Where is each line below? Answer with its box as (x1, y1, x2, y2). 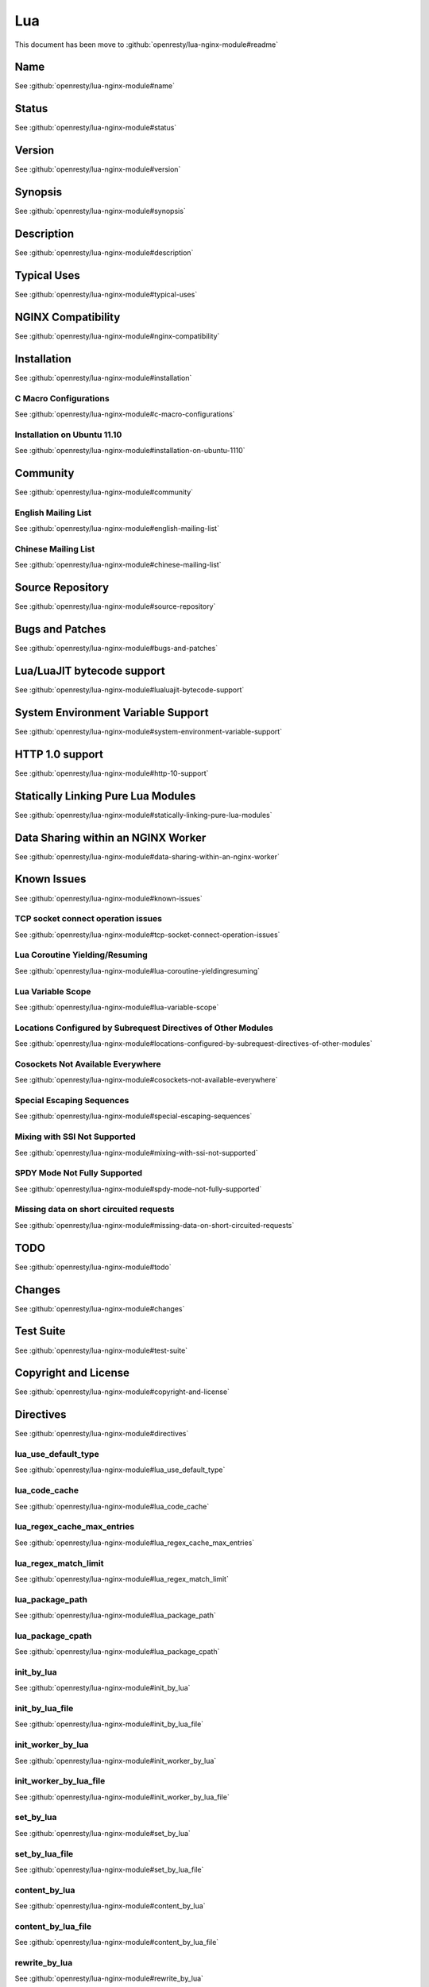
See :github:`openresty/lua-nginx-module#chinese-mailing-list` (14, 560, 222, 570)
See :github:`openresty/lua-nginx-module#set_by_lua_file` (14, 1865, 204, 1874)
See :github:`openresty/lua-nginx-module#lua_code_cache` (14, 1501, 210, 1511)
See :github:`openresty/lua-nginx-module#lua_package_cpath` (14, 1647, 220, 1656)
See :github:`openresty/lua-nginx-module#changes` (14, 1303, 185, 1313)
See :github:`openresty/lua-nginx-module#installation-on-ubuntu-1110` (14, 446, 245, 455)
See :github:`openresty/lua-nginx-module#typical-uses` (14, 289, 198, 299)
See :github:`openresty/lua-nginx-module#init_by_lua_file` (14, 1719, 204, 1729)
